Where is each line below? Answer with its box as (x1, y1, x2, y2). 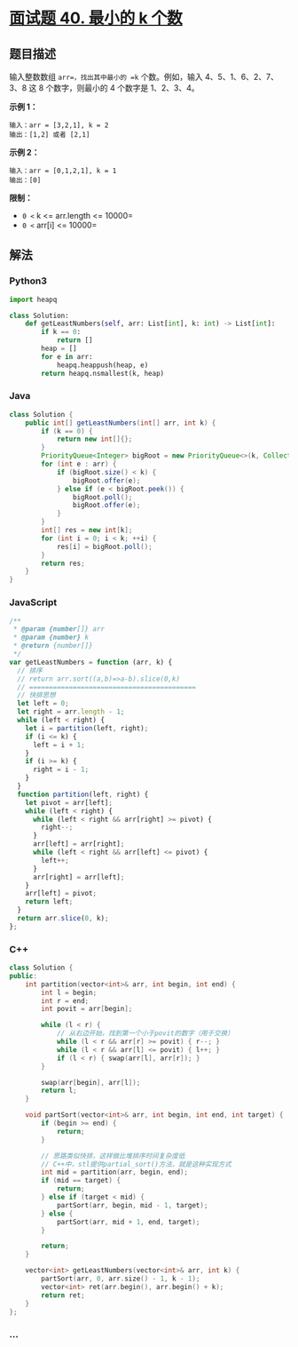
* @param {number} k (12, 633, 90, 642)
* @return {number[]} (12, 642, 93, 650)
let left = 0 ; (17, 699, 69, 708)
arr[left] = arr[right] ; (32, 840, 125, 849)
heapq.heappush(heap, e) (56, 361, 149, 370)
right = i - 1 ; (32, 765, 90, 774)
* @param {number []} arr (12, 625, 105, 634)
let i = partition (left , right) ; (25, 723, 149, 733)
